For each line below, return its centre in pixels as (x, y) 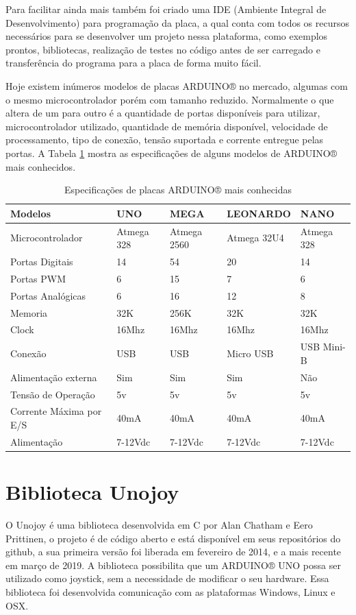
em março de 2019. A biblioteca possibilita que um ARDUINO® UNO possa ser (173, 565)
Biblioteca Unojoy (92, 492)
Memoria (29, 312)
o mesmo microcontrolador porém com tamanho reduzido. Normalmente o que (170, 99)
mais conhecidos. (41, 166)
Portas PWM (38, 278)
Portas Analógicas (48, 295)
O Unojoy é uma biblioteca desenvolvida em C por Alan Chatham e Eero (159, 524)
